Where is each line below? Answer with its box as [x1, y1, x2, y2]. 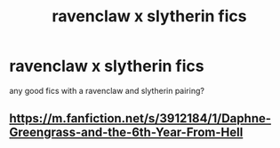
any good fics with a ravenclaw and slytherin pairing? [9, 85, 204, 96]
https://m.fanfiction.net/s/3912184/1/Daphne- [9, 111, 272, 126]
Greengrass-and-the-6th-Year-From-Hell [9, 125, 244, 140]
